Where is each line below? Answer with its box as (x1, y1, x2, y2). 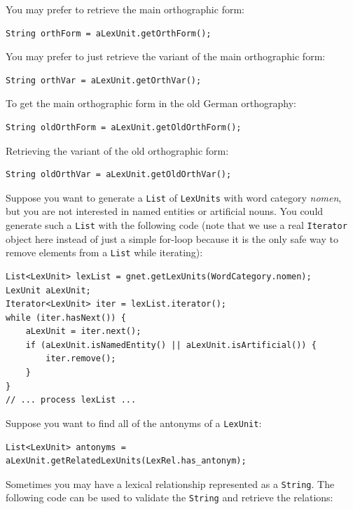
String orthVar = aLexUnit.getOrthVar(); (6, 75, 202, 85)
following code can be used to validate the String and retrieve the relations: (6, 490, 333, 505)
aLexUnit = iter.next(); (25, 326, 141, 337)
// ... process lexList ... (6, 395, 137, 405)
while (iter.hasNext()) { (6, 312, 126, 323)
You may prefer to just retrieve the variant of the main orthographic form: (6, 49, 326, 64)
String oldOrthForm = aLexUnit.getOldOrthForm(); (6, 122, 242, 132)
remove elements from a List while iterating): (6, 245, 203, 260)
